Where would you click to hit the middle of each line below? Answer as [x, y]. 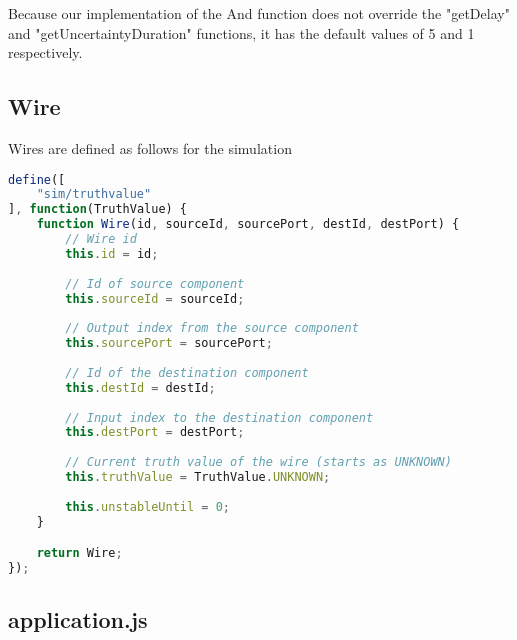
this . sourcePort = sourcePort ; [169, 343]
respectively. [45, 52]
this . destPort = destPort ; [155, 432]
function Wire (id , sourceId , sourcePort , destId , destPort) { [248, 224]
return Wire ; [79, 553]
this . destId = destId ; [140, 387]
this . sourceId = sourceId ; [155, 298]
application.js [78, 619]
